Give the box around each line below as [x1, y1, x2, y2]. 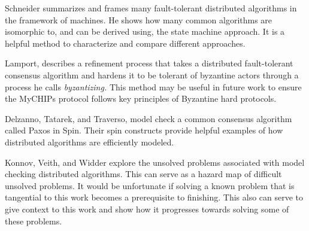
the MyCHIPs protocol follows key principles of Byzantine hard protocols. [5, 92, 277, 105]
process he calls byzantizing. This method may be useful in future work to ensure [5, 80, 302, 93]
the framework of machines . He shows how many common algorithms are [5, 13, 272, 26]
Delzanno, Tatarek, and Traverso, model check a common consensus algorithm [5, 112, 292, 124]
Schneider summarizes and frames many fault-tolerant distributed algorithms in [5, 2, 297, 14]
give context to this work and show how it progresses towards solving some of [5, 202, 289, 215]
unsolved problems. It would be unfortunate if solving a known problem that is [5, 179, 295, 192]
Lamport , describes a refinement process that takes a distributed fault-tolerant [5, 57, 293, 69]
